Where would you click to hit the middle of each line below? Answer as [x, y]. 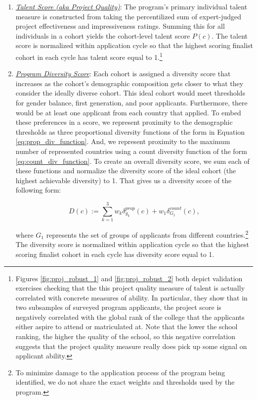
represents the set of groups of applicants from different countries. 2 [147, 234]
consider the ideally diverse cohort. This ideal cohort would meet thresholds [130, 93]
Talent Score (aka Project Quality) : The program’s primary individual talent [131, 6]
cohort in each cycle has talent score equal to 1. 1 [89, 56]
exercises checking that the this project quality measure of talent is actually [130, 288]
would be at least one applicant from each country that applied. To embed [128, 112]
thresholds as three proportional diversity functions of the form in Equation [130, 131]
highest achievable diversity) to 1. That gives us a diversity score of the [124, 180]
